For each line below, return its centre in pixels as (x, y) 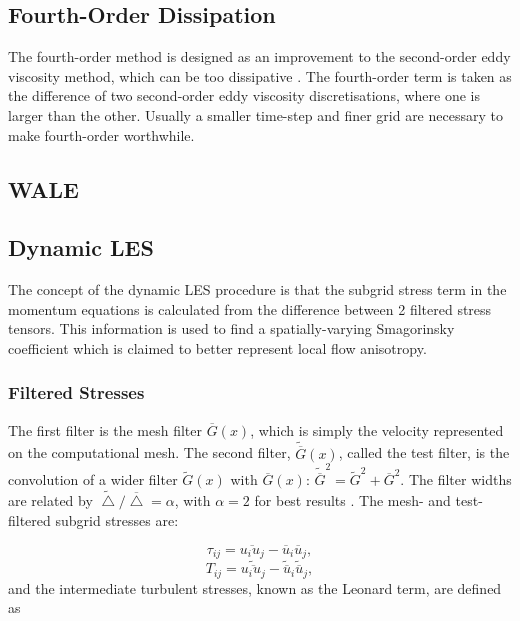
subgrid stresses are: (117, 519)
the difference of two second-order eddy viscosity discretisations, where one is (244, 95)
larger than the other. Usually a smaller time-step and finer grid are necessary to (255, 114)
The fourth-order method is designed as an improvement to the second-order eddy (259, 56)
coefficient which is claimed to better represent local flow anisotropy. (217, 347)
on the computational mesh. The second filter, (149, 452)
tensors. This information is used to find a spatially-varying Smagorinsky (231, 328)
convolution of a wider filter (93, 479)
